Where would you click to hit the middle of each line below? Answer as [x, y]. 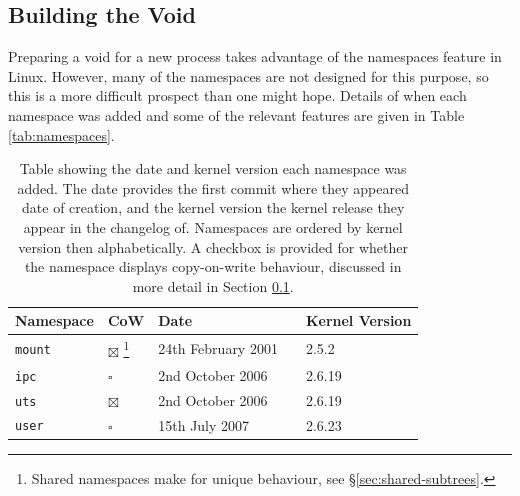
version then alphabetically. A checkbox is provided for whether [213, 246]
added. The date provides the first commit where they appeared [213, 187]
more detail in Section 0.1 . [213, 285]
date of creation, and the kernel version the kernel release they [213, 207]
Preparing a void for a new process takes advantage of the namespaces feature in [255, 56]
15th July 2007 [204, 424]
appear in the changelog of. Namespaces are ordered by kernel [213, 226]
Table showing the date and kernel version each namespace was [213, 168]
